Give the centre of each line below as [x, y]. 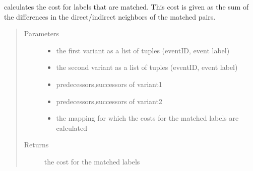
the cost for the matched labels [92, 161]
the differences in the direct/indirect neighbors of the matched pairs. [110, 16]
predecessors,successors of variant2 [109, 101]
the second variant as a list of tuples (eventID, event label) [147, 67]
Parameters [41, 33]
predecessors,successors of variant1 [109, 84]
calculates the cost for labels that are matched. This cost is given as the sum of [126, 7]
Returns [36, 145]
